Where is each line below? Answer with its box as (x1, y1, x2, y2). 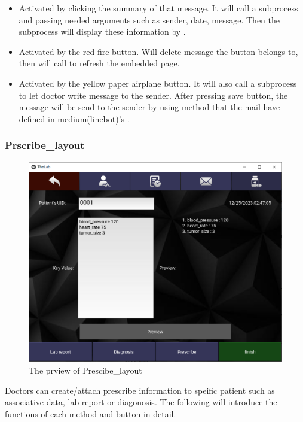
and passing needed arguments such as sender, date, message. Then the (19, 13, 280, 26)
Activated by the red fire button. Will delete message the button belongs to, (19, 45, 298, 57)
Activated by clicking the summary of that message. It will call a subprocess (19, 2, 298, 14)
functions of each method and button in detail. (5, 407, 176, 420)
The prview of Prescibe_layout (29, 364, 142, 377)
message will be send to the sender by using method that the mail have (19, 101, 280, 113)
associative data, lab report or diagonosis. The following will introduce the (5, 396, 277, 408)
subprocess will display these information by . (19, 25, 186, 38)
